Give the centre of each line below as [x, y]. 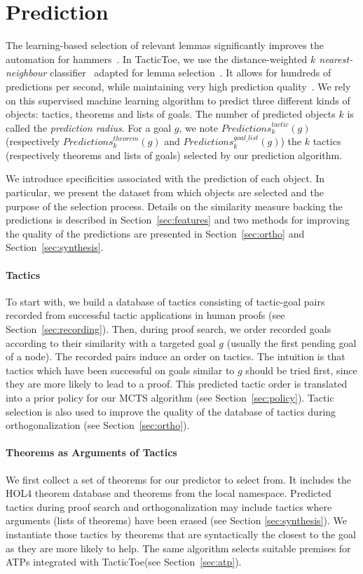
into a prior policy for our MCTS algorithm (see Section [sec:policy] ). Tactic [170, 397]
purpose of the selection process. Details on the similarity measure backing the [174, 206]
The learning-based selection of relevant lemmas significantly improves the [165, 45]
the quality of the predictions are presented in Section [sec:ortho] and [155, 233]
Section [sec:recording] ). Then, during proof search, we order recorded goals [169, 329]
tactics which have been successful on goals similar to [120, 370]
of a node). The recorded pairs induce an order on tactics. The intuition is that [176, 356]
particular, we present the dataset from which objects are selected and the [165, 192]
